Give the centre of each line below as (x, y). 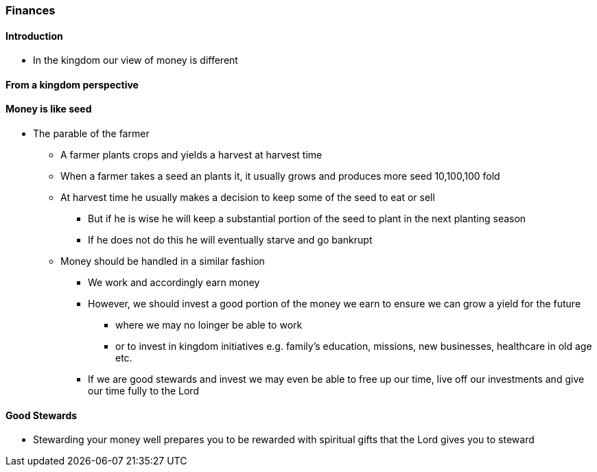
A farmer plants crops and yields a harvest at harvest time (191, 155)
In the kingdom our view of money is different (136, 60)
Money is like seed (49, 109)
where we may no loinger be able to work (209, 325)
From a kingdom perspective (72, 84)
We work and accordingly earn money (174, 283)
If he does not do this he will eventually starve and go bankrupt (230, 240)
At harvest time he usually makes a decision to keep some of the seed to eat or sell (248, 198)
